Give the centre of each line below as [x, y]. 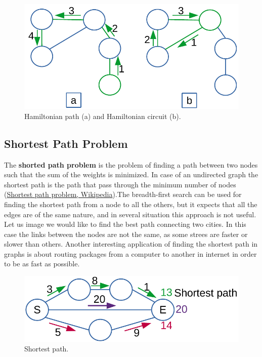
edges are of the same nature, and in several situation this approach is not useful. [130, 214]
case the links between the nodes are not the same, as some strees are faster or [126, 234]
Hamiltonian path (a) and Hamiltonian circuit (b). [103, 116]
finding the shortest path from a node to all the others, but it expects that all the [131, 204]
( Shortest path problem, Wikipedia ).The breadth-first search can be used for [123, 194]
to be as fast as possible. [42, 264]
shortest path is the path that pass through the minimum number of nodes [120, 184]
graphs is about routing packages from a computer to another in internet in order [130, 253]
